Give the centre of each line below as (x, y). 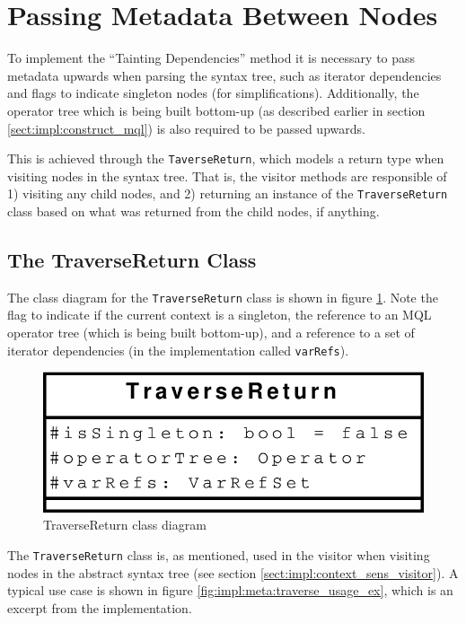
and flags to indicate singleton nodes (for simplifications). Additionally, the (213, 93)
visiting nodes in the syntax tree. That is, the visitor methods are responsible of (227, 175)
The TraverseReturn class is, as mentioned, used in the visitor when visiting (219, 555)
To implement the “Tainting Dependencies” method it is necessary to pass (211, 58)
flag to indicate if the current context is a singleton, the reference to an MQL (220, 315)
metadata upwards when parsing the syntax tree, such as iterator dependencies (224, 75)
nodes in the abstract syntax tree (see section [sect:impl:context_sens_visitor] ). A (233, 572)
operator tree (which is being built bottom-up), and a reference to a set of (211, 333)
